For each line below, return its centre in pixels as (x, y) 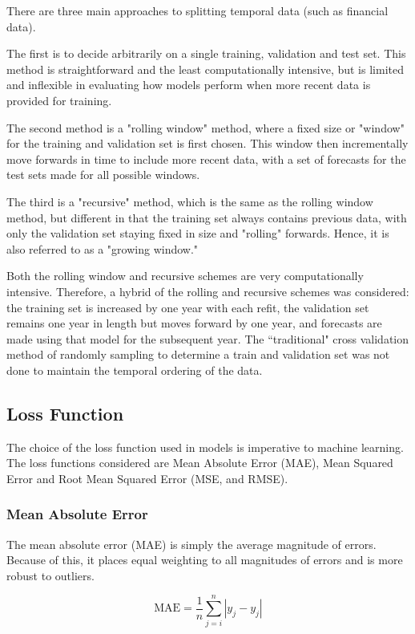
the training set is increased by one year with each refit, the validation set (188, 307)
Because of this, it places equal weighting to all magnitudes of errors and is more (205, 560)
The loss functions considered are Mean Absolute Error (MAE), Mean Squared (200, 463)
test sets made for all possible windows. (103, 175)
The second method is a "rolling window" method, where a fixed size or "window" (205, 127)
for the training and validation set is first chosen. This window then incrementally (207, 143)
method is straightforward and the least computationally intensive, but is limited (205, 69)
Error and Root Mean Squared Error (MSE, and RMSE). (147, 478)
